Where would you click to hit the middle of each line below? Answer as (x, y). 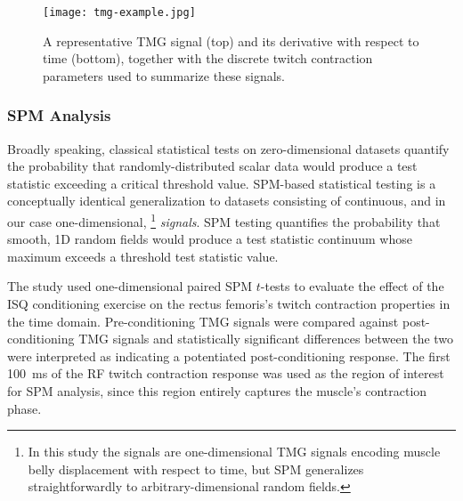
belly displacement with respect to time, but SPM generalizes (196, 469)
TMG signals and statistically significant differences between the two (266, 339)
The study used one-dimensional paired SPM (130, 286)
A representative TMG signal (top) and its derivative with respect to (231, 40)
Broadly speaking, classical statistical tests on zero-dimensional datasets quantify (228, 148)
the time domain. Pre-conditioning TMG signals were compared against (203, 321)
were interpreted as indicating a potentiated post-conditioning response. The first (229, 356)
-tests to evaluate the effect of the (352, 286)
